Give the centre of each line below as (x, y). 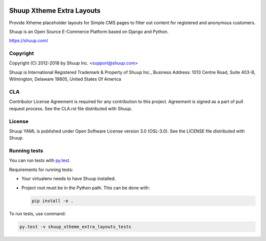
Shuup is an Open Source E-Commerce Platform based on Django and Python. (89, 32)
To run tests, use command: (37, 213)
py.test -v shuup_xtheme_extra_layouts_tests (75, 226)
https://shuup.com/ (29, 41)
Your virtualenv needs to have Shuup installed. (68, 179)
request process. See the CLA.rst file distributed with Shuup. (71, 108)
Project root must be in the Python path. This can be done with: (86, 188)
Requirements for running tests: (41, 170)
